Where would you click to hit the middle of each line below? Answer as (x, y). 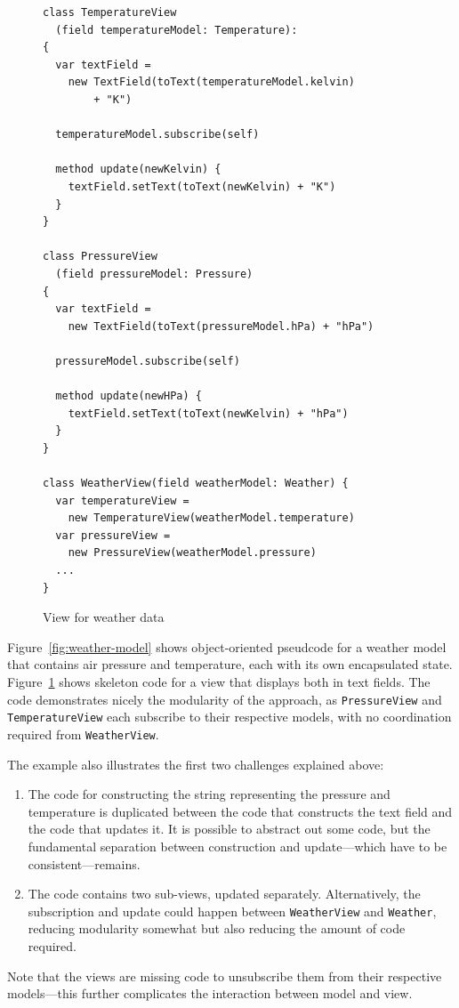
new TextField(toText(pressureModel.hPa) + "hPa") (221, 326)
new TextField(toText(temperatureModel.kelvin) (211, 82)
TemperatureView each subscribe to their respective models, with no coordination (229, 717)
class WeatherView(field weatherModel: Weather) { (196, 484)
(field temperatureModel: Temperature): (177, 30)
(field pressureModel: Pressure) (154, 274)
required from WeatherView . (83, 734)
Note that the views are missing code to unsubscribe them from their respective (225, 976)
